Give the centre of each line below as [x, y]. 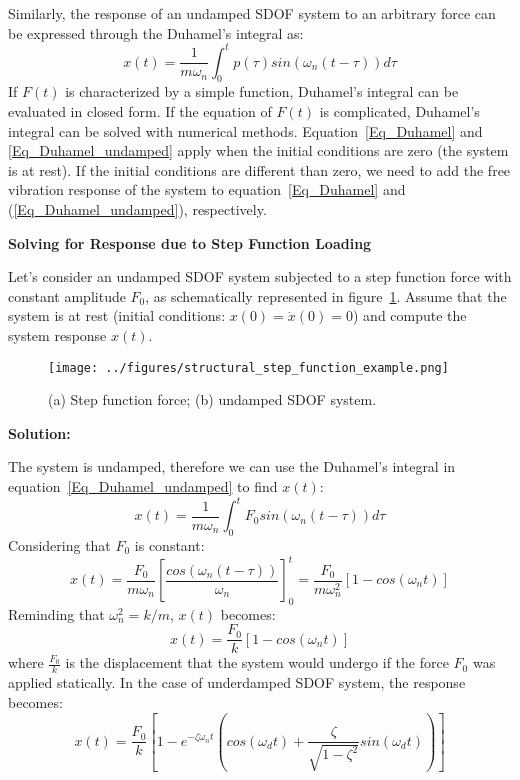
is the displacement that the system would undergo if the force [257, 662]
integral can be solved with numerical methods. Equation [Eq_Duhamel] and [245, 130]
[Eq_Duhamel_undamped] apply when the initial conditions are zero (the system [258, 150]
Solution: [39, 432]
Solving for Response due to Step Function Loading [190, 242]
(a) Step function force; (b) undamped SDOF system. [212, 399]
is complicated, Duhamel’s [399, 111]
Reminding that [56, 613]
